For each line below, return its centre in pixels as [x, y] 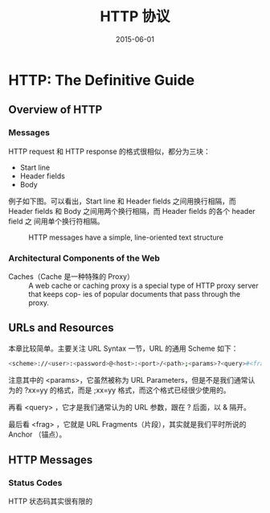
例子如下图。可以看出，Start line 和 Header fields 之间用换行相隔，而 [123, 201]
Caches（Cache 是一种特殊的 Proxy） [71, 276]
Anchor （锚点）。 [37, 434]
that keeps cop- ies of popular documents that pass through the [135, 293]
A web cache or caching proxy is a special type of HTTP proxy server [143, 285]
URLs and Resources [61, 328]
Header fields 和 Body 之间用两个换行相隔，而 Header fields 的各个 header [132, 211]
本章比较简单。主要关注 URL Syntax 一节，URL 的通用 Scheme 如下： [123, 348]
